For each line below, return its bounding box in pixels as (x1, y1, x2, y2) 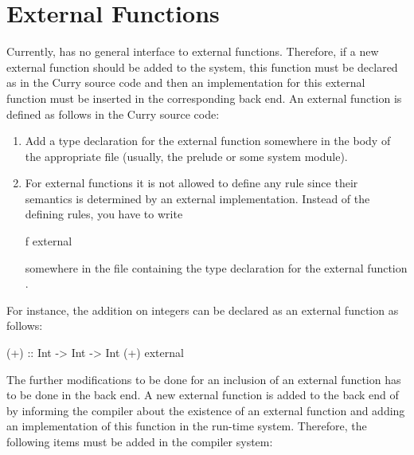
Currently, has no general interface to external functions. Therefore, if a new (6, 43, 379, 60)
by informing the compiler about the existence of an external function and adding (6, 402, 405, 418)
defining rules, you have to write (25, 206, 183, 222)
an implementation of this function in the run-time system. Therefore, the (6, 418, 367, 434)
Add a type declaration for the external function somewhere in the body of (25, 132, 391, 149)
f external (25, 233, 72, 249)
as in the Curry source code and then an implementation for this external (6, 74, 365, 91)
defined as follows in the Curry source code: (6, 105, 220, 122)
